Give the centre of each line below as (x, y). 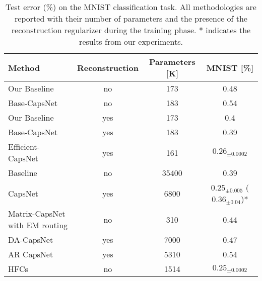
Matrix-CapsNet (37, 213)
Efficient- (24, 147)
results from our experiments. (131, 41)
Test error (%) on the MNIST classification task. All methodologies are (131, 7)
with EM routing (38, 225)
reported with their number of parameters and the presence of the (131, 18)
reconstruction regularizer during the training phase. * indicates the (131, 30)
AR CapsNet (31, 254)
